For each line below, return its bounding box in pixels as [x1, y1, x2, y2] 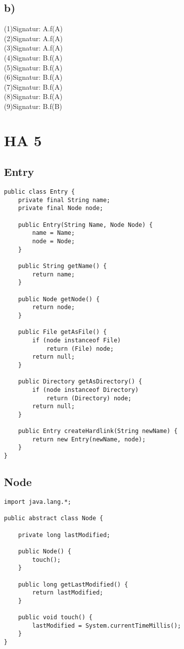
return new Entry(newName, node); [32, 435, 146, 443]
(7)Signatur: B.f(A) [4, 81, 63, 92]
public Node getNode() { [18, 295, 100, 303]
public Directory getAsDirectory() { [18, 378, 142, 385]
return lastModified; [32, 589, 103, 596]
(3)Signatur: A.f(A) [4, 43, 63, 53]
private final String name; [18, 196, 110, 204]
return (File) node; [46, 345, 114, 352]
